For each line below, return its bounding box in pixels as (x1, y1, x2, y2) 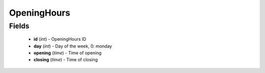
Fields (9, 22, 29, 30)
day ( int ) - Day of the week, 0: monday (33, 43, 112, 49)
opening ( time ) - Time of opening (33, 49, 102, 56)
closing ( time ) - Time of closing (33, 57, 98, 63)
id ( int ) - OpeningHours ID (33, 36, 86, 42)
